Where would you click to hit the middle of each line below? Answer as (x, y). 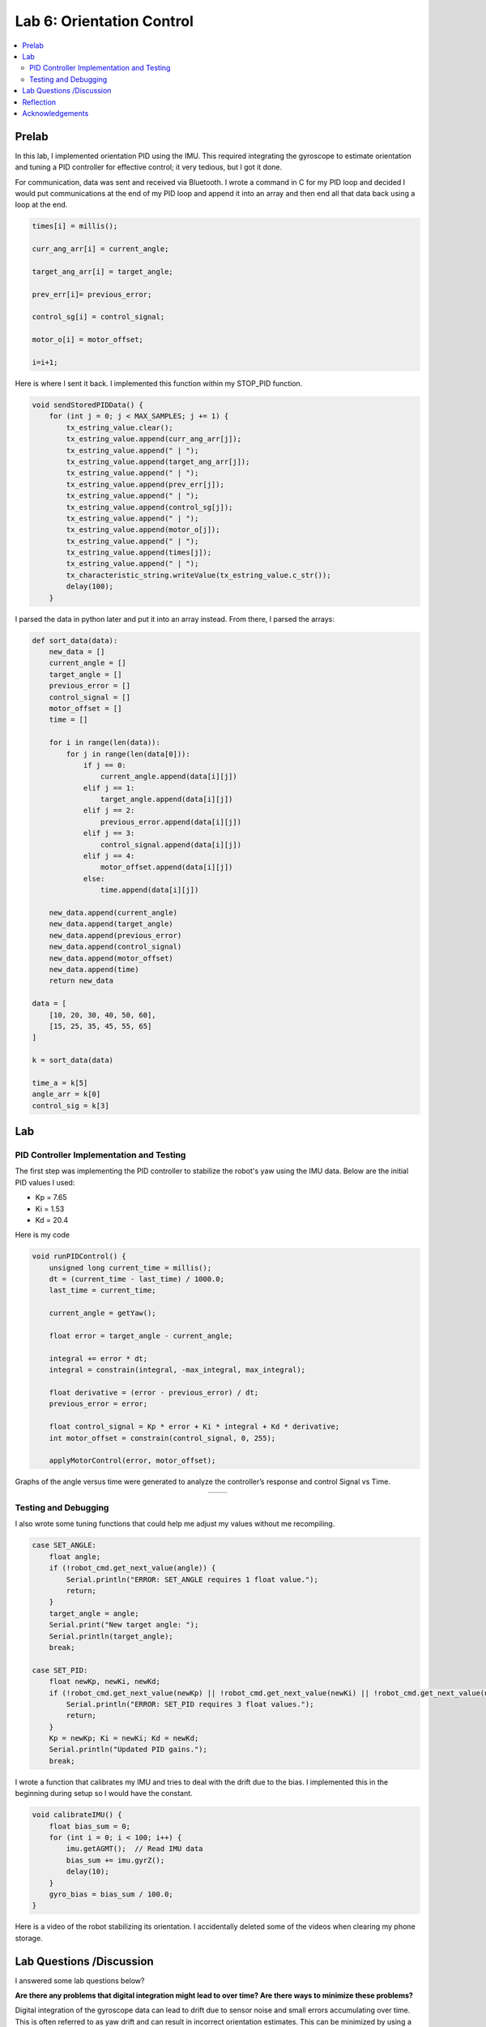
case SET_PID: (60, 1670)
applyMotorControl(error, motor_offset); (132, 1461)
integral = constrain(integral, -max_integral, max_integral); (177, 1370)
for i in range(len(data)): (105, 743)
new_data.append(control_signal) (115, 947)
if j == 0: (105, 765)
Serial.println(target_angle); (111, 1636)
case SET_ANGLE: (64, 1545)
